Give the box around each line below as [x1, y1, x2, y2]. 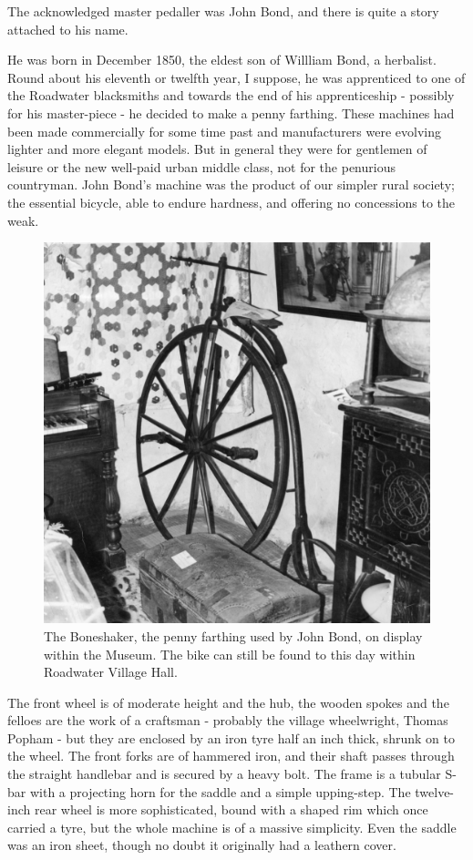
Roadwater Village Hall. [44, 662, 178, 681]
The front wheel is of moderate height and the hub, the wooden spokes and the [7, 692, 449, 712]
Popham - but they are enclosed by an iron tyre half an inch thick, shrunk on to [7, 728, 455, 747]
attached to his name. [7, 19, 129, 38]
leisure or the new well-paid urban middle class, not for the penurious [7, 157, 396, 176]
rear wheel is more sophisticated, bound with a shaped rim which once [34, 800, 428, 819]
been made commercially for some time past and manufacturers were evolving [7, 121, 441, 140]
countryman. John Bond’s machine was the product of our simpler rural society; [7, 175, 455, 194]
